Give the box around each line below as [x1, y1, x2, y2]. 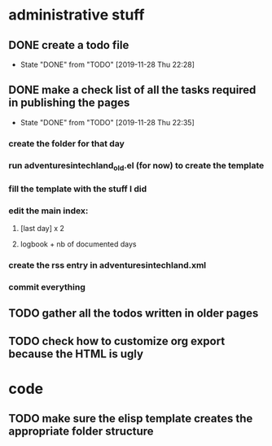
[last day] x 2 [20, 224, 65, 234]
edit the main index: [8, 205, 89, 216]
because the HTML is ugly [8, 347, 144, 361]
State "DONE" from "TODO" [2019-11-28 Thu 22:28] [20, 59, 195, 69]
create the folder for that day [8, 138, 125, 149]
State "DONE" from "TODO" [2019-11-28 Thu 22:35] [20, 117, 195, 127]
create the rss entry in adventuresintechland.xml [8, 260, 207, 271]
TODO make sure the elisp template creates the [8, 412, 253, 426]
